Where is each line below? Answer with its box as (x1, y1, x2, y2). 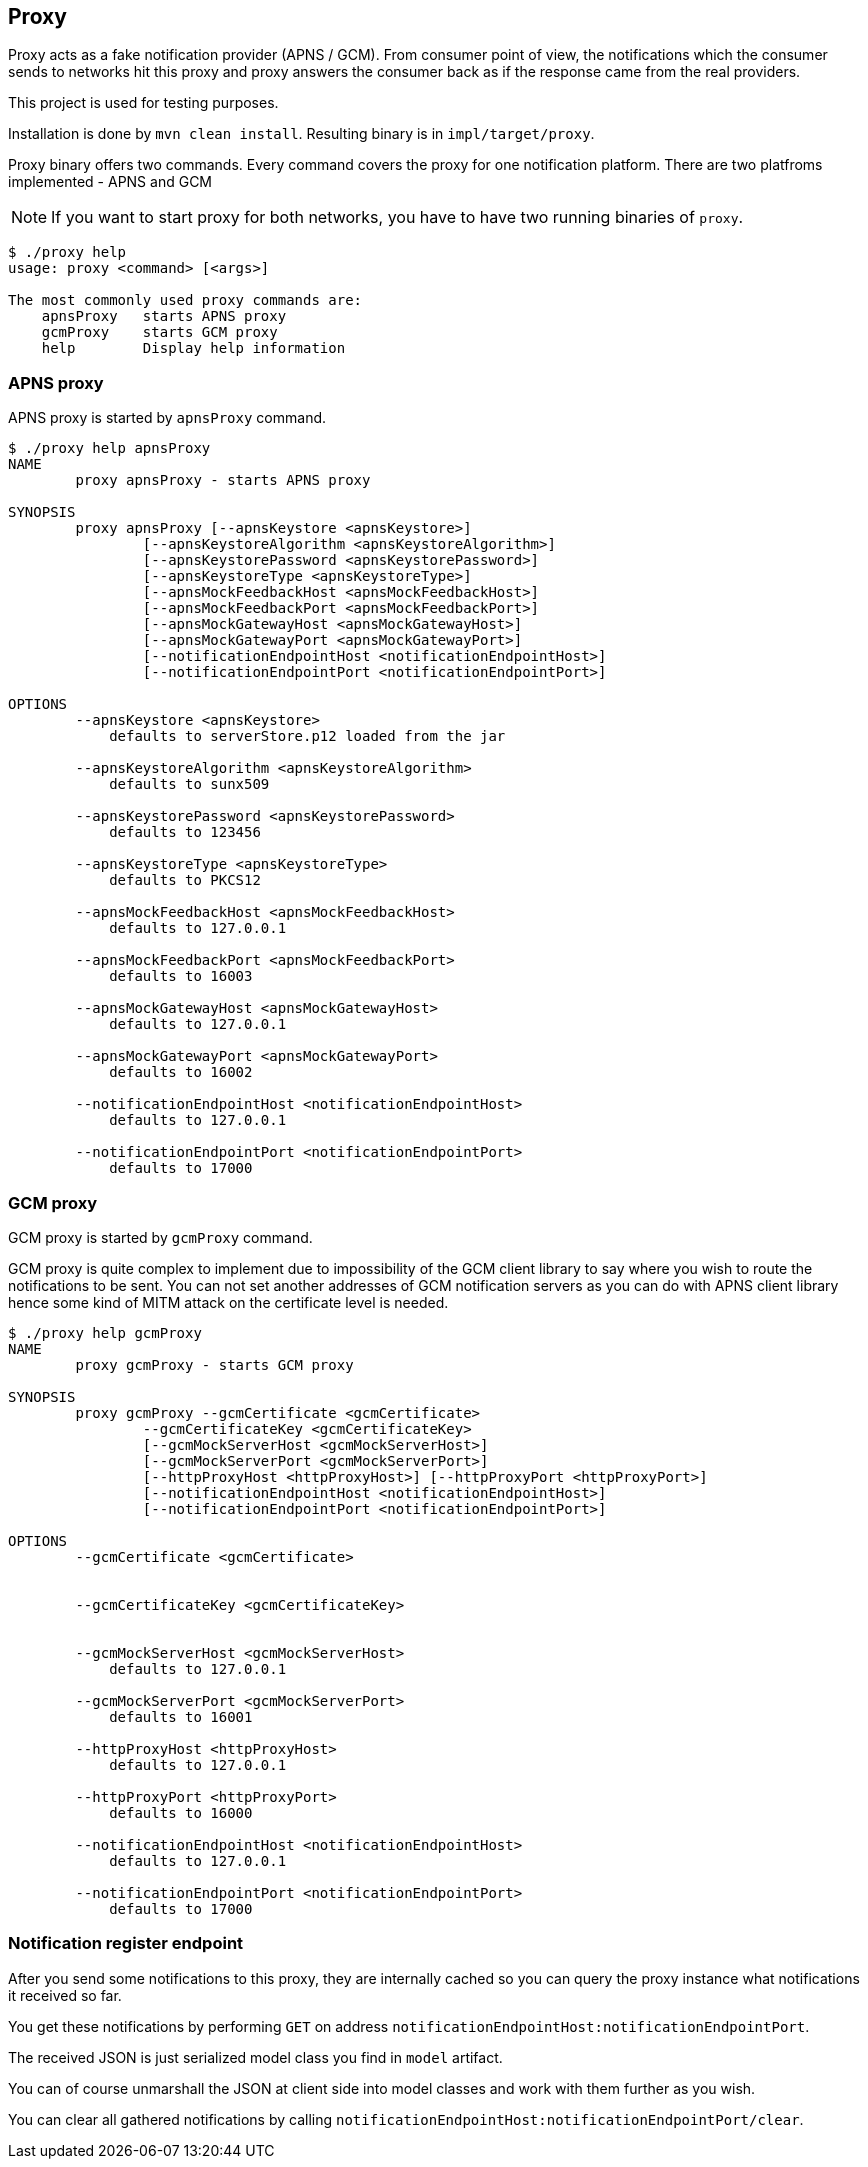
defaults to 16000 (109, 1804, 253, 1821)
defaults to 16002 (109, 1064, 253, 1081)
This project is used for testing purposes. (8, 94, 279, 112)
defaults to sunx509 (109, 776, 270, 793)
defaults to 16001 (109, 1708, 253, 1725)
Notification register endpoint (8, 1933, 244, 1954)
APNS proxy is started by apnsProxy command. (8, 409, 327, 427)
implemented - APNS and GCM (8, 173, 212, 191)
